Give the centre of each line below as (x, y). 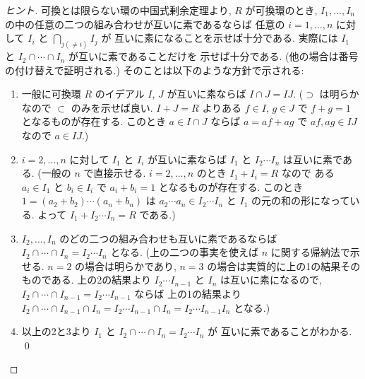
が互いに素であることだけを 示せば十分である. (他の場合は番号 (214, 56)
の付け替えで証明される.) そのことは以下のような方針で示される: (155, 70)
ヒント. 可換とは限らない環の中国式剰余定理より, (118, 10)
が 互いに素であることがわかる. (280, 331)
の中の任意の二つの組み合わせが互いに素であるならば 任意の (145, 24)
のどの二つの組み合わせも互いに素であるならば (168, 238)
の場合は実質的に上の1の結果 (274, 266)
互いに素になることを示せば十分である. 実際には (226, 38)
